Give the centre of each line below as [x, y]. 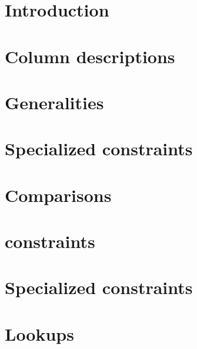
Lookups [39, 333]
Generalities [54, 102]
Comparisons [58, 195]
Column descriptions [90, 56]
